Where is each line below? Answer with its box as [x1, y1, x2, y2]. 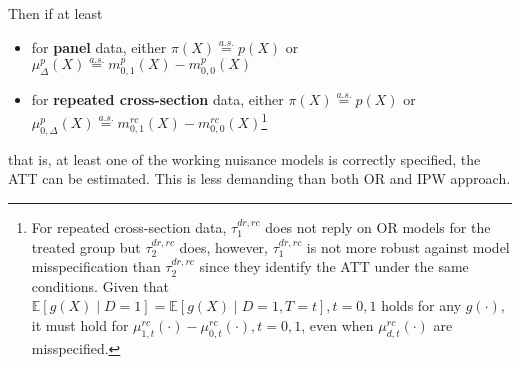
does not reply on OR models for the [265, 217, 491, 238]
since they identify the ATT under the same [199, 256, 469, 277]
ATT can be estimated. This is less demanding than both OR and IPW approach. [8, 168, 511, 189]
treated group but [31, 236, 141, 257]
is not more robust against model [306, 236, 510, 257]
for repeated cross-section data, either [31, 88, 284, 109]
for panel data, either [31, 36, 167, 57]
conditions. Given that [31, 275, 169, 296]
